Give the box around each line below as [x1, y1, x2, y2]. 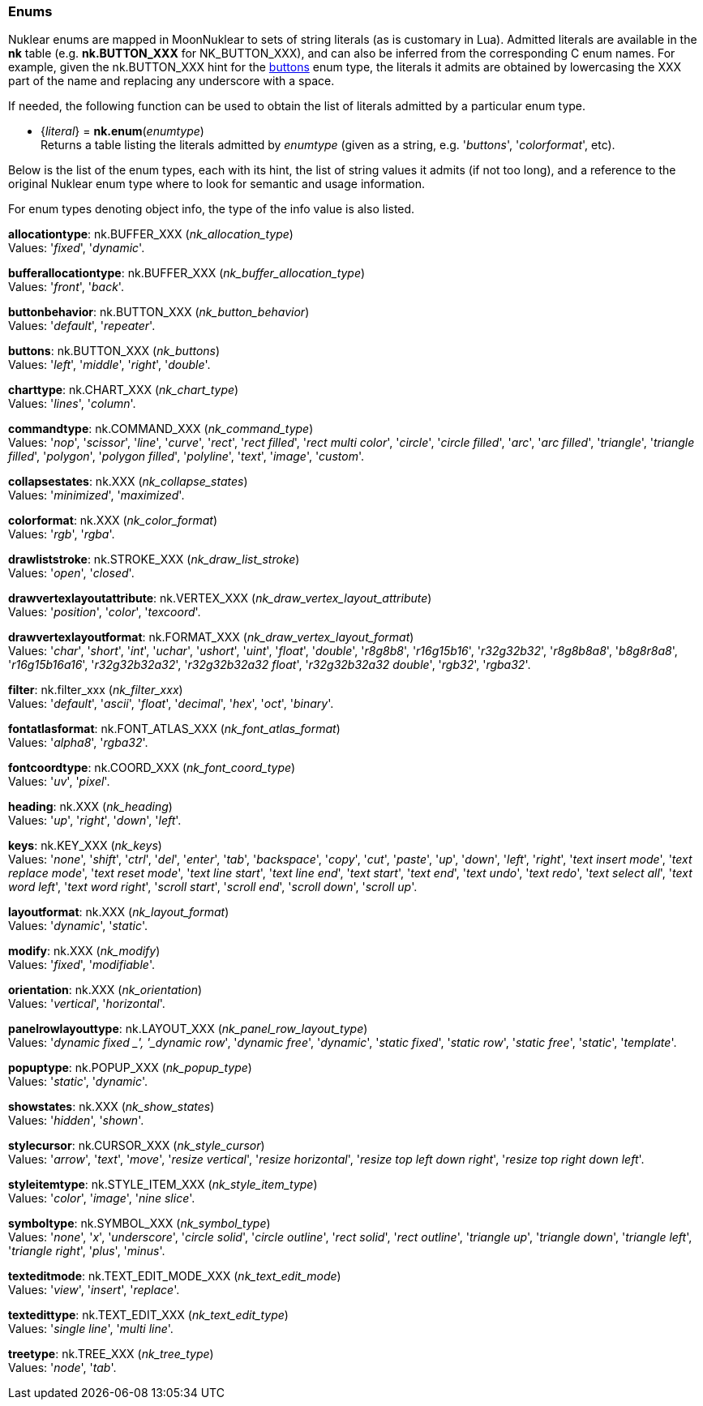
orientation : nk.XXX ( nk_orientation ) [8, 983, 203, 997]
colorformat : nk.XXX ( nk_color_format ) [8, 513, 218, 528]
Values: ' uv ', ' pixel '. [8, 774, 110, 789]
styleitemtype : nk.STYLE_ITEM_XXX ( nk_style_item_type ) [8, 1177, 318, 1192]
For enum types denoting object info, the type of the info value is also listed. [8, 202, 415, 216]
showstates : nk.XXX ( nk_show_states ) [8, 1100, 215, 1114]
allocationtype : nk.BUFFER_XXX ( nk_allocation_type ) [8, 227, 294, 242]
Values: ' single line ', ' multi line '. [8, 1322, 174, 1336]
